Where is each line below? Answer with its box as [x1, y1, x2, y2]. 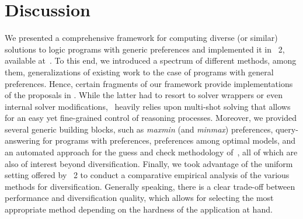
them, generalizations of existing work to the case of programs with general [5, 65, 274, 78]
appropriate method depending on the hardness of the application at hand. [5, 203, 273, 215]
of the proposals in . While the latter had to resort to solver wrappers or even [5, 89, 283, 101]
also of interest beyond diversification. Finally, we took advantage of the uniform [5, 157, 293, 169]
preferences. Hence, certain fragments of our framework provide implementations [5, 77, 293, 89]
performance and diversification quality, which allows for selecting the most [5, 192, 274, 204]
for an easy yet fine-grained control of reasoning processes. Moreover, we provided [5, 112, 297, 124]
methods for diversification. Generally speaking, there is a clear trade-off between [5, 180, 295, 192]
